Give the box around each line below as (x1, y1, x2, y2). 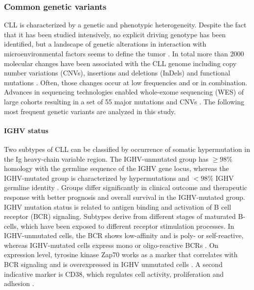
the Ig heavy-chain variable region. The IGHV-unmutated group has (4, 153, 208, 164)
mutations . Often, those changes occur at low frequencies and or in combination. (4, 77, 248, 87)
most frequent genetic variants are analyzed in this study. (4, 106, 176, 116)
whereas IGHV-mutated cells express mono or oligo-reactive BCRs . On (4, 240, 219, 250)
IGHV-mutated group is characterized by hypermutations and (4, 172, 189, 183)
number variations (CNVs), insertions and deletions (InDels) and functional (4, 68, 231, 78)
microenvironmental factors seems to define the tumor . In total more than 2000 (4, 48, 244, 58)
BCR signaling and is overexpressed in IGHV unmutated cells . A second (4, 259, 223, 269)
